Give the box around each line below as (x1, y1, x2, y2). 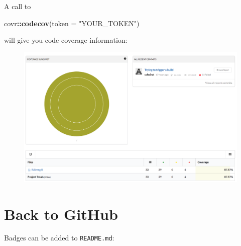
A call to (4, 1, 31, 11)
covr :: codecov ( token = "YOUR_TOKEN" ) (4, 18, 140, 28)
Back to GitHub (4, 203, 118, 224)
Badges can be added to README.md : (4, 232, 114, 243)
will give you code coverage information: (4, 35, 128, 45)
